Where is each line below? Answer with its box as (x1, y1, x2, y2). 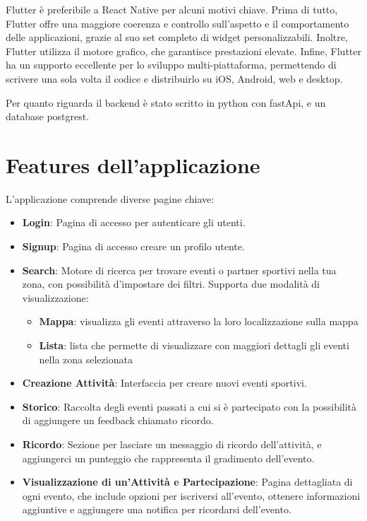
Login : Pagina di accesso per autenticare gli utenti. (22, 215, 246, 230)
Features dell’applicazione (6, 150, 260, 179)
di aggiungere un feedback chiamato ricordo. (22, 413, 214, 428)
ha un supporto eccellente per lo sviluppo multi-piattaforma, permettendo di (6, 57, 337, 72)
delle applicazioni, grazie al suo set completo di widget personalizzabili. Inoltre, (6, 30, 348, 45)
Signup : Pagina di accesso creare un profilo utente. (22, 239, 245, 254)
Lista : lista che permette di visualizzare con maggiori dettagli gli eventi (39, 338, 349, 353)
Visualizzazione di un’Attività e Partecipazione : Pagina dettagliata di (22, 474, 353, 489)
